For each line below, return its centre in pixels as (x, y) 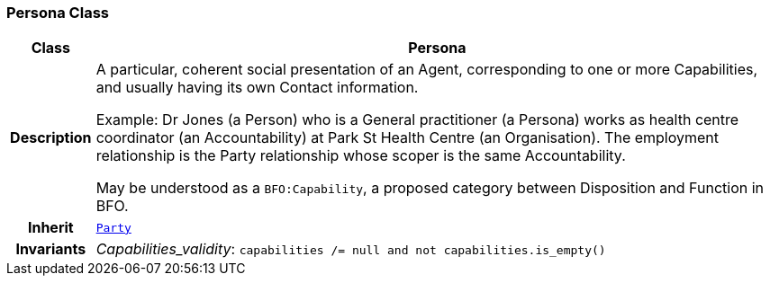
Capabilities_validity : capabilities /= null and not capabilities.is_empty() (351, 249)
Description (51, 138)
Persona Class (58, 13)
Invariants (51, 249)
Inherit (50, 228)
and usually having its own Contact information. (257, 88)
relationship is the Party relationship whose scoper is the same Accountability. (361, 156)
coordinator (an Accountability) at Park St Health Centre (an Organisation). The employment (408, 138)
